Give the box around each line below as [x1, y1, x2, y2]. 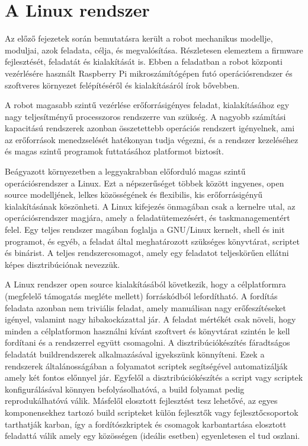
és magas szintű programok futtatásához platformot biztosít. [5, 145, 224, 157]
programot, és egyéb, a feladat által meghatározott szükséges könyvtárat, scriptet [5, 235, 300, 247]
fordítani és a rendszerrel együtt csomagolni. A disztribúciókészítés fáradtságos [5, 336, 290, 349]
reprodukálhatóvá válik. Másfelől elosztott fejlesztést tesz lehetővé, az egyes [5, 394, 278, 407]
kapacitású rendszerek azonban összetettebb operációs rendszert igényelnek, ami [5, 122, 295, 134]
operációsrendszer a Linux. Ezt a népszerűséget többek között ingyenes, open [5, 176, 284, 189]
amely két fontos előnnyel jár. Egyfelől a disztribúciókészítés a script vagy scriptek [5, 371, 303, 384]
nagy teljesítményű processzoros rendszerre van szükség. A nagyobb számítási [5, 110, 286, 122]
